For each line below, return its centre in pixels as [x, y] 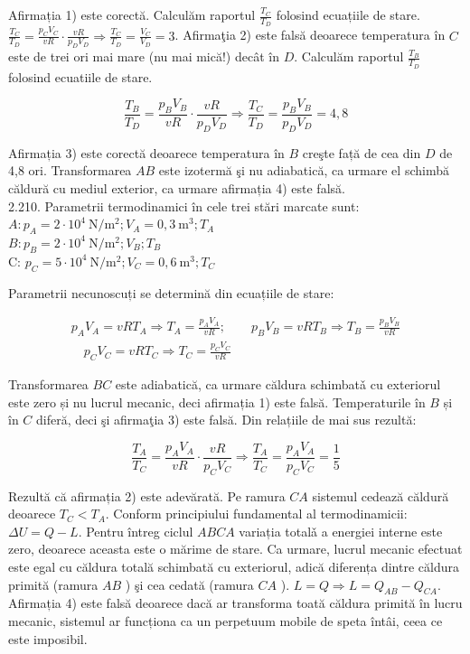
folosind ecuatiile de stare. [80, 76]
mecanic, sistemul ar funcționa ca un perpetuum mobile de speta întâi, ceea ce [226, 621]
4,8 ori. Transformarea [70, 170]
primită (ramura [53, 584]
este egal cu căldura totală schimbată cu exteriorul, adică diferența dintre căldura [234, 567]
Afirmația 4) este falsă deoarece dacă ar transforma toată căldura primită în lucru [235, 603]
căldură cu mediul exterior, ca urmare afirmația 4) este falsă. [177, 187]
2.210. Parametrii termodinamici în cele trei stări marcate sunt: [184, 206]
